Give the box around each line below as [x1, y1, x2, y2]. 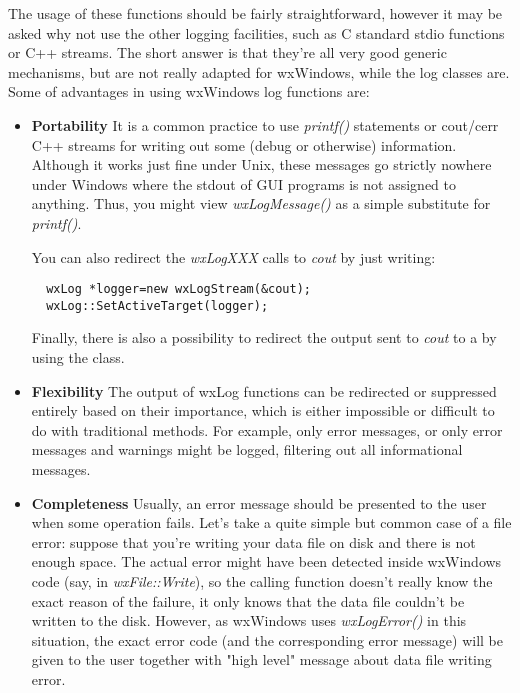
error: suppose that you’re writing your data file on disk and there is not [31, 531, 476, 552]
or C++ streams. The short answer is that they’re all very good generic [8, 42, 447, 63]
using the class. [31, 347, 125, 368]
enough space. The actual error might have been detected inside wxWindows [31, 551, 502, 572]
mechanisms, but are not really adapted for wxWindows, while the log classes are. [8, 61, 510, 82]
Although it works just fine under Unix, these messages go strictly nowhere [31, 154, 492, 175]
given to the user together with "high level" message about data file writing [31, 649, 492, 670]
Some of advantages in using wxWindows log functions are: [8, 81, 370, 102]
